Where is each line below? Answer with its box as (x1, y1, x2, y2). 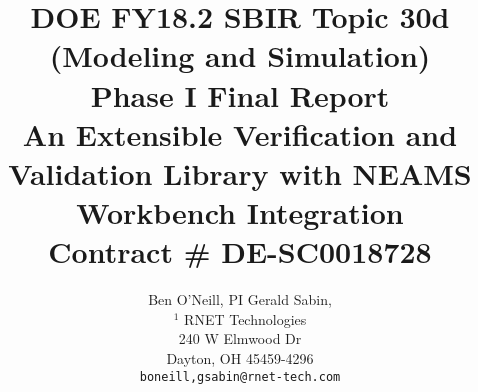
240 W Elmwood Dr (178, 328, 302, 349)
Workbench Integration (76, 192, 404, 233)
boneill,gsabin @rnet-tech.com (139, 369, 341, 384)
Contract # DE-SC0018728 (48, 231, 432, 272)
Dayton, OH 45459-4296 (166, 348, 314, 369)
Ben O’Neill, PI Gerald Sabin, (148, 289, 332, 310)
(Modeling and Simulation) (49, 35, 431, 76)
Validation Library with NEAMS (8, 152, 472, 193)
